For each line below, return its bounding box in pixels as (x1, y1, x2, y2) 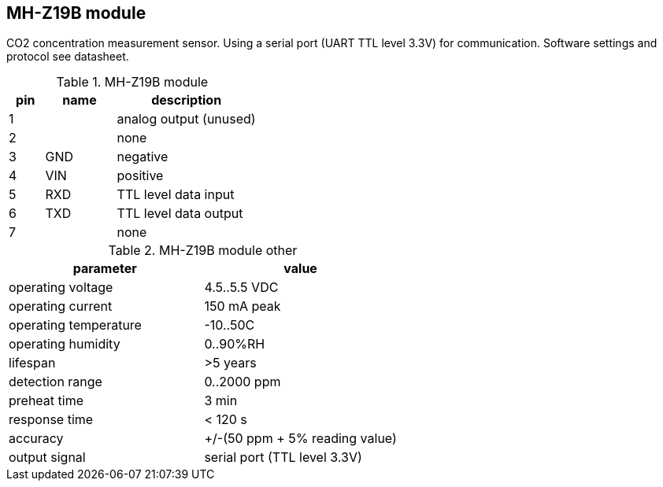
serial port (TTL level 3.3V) (204, 449, 362, 466)
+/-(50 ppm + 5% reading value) (204, 430, 397, 447)
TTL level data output (117, 205, 243, 222)
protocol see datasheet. (6, 50, 129, 64)
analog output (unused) (117, 111, 256, 127)
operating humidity (9, 336, 120, 352)
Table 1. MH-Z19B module (56, 74, 209, 90)
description (151, 92, 222, 109)
